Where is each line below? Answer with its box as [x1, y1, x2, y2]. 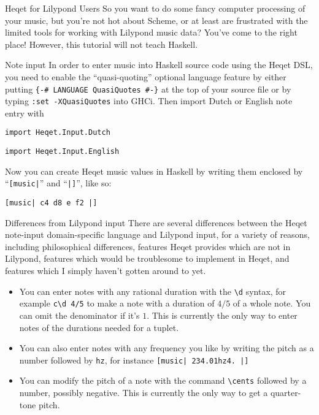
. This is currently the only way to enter [147, 308, 298, 321]
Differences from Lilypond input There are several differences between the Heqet [5, 216, 307, 229]
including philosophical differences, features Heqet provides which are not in [5, 240, 291, 253]
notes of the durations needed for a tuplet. [19, 321, 179, 333]
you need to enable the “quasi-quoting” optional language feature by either [5, 70, 286, 83]
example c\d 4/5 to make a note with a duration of [19, 297, 215, 310]
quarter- [270, 386, 301, 399]
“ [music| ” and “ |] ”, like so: [5, 177, 112, 189]
